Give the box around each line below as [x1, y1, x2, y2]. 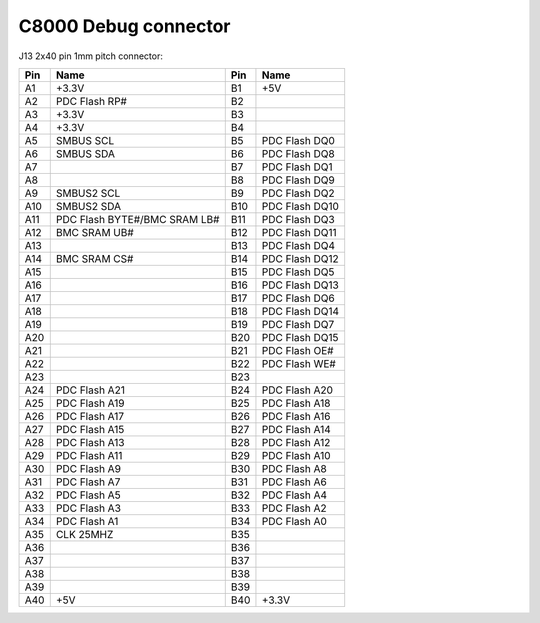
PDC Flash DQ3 [261, 212, 335, 226]
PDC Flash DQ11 [261, 225, 337, 239]
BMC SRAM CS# [55, 251, 134, 265]
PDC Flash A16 [261, 409, 331, 423]
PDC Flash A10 [261, 448, 331, 462]
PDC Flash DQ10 [261, 199, 340, 213]
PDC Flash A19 [55, 396, 125, 410]
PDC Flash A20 [261, 383, 334, 397]
